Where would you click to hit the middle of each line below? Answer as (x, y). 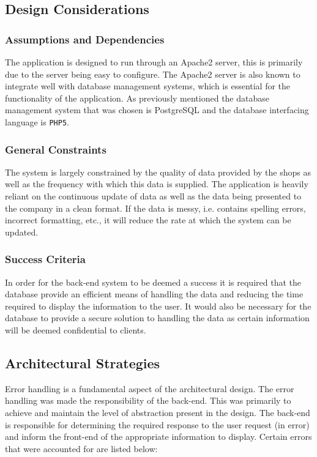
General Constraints (56, 149)
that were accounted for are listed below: (81, 448)
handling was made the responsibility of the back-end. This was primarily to (148, 400)
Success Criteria (45, 259)
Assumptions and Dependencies (85, 39)
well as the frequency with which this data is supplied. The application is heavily (157, 184)
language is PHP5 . (37, 121)
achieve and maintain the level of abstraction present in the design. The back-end (158, 412)
